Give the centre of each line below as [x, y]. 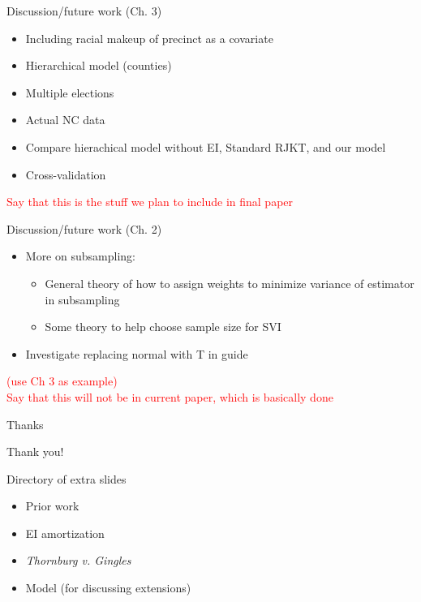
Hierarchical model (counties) [99, 65]
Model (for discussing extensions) [108, 588]
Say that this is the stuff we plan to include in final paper [150, 202]
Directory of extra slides [67, 478]
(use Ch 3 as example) [62, 381]
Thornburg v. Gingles [78, 560]
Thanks [25, 424]
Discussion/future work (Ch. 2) [84, 228]
